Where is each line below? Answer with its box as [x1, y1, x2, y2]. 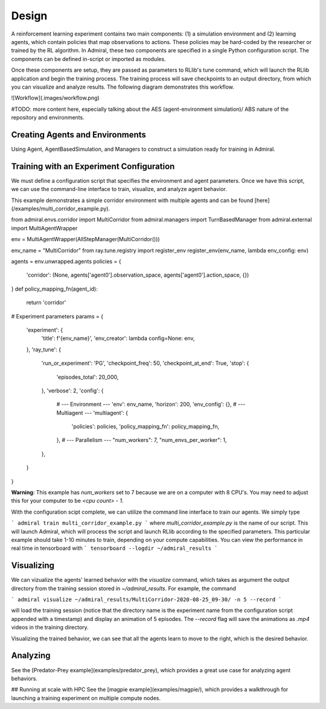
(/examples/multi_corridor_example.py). [11, 205, 110, 212]
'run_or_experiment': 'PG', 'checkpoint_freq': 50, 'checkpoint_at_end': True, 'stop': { [41, 359, 249, 367]
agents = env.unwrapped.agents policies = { [11, 258, 121, 265]
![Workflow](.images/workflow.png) [11, 94, 100, 102]
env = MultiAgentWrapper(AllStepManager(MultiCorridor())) [11, 236, 160, 243]
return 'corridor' [26, 299, 66, 306]
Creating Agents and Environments [11, 130, 146, 140]
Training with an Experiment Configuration [11, 161, 175, 171]
